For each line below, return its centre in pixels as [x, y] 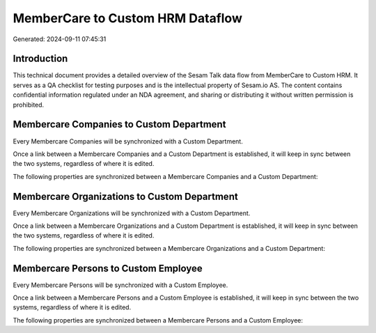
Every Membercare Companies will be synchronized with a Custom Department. [128, 141]
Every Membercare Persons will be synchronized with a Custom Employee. [120, 285]
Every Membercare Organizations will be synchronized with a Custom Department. [132, 213]
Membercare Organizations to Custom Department [125, 196]
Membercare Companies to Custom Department [119, 124]
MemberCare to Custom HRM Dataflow [128, 18]
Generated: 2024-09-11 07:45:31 [60, 39]
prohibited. [29, 104]
